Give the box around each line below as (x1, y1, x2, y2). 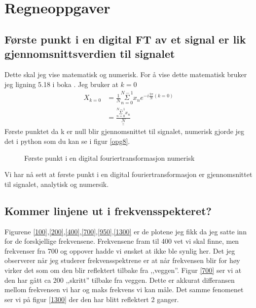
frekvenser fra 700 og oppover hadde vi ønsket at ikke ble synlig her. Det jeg (4, 245, 235, 256)
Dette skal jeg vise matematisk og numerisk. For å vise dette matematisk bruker (4, 69, 247, 79)
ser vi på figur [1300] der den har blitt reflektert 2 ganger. (4, 294, 179, 304)
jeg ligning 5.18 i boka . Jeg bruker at (4, 79, 118, 89)
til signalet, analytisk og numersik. (4, 178, 109, 189)
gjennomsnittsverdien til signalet (4, 46, 175, 61)
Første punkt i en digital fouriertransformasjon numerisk (24, 152, 195, 163)
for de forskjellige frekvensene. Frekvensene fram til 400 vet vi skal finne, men (4, 236, 239, 246)
